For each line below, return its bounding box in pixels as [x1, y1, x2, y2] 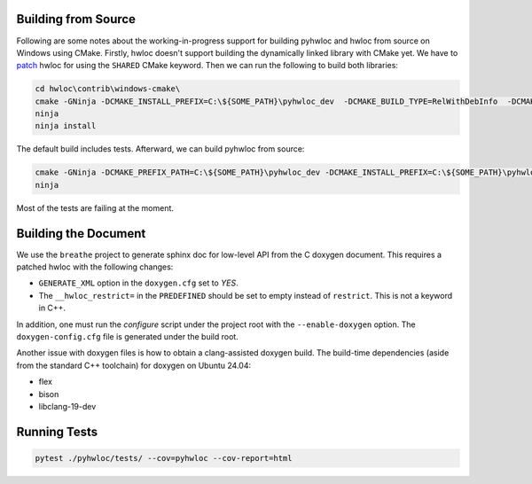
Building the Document [16, 226, 146, 241]
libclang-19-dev [38, 402, 97, 411]
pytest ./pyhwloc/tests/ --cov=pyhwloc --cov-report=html [35, 453, 293, 463]
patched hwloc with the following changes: [16, 262, 174, 272]
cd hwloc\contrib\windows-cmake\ [35, 84, 181, 94]
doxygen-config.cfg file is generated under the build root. [16, 332, 239, 342]
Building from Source [16, 12, 137, 27]
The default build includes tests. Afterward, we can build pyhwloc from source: [16, 144, 305, 154]
